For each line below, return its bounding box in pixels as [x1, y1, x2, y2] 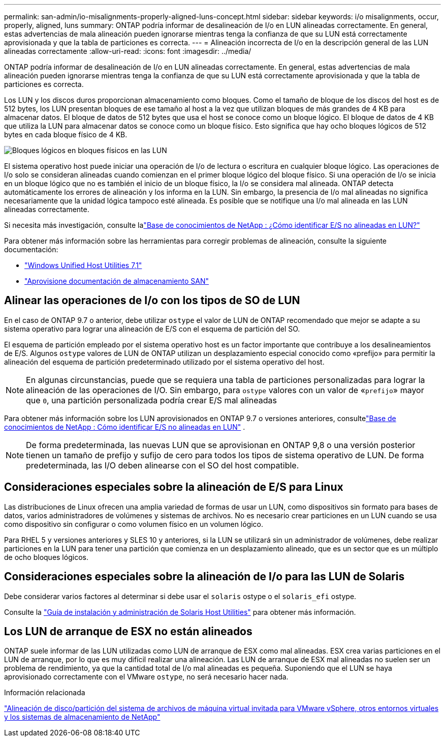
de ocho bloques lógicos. [4, 552, 88, 561]
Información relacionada [4, 688, 85, 697]
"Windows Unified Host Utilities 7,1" [24, 261, 142, 270]
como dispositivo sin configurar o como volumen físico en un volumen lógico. [4, 519, 264, 528]
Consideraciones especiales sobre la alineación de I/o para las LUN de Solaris [4, 570, 405, 583]
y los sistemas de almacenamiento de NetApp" [4, 713, 161, 722]
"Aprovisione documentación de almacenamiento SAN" [24, 277, 209, 285]
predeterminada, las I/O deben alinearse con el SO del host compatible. [26, 460, 299, 470]
